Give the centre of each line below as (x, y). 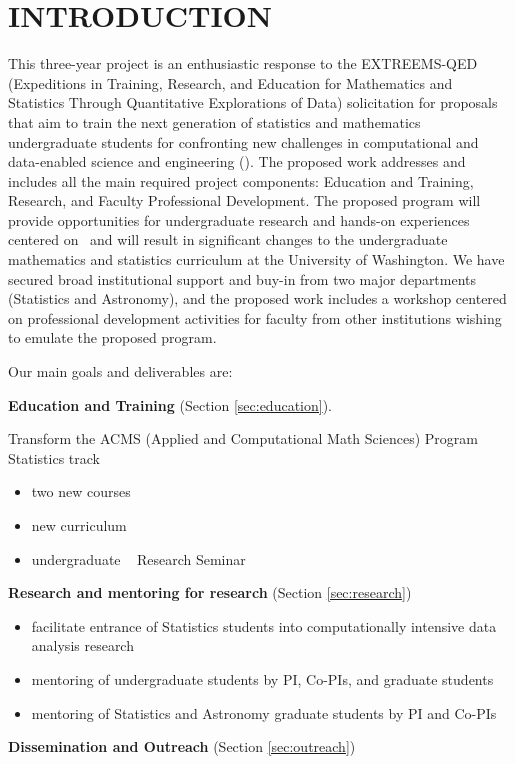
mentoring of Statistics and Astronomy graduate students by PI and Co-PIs (264, 712)
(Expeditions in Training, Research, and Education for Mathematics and (230, 82)
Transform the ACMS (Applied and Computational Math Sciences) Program (243, 438)
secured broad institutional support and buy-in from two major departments (242, 278)
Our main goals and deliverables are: (120, 371)
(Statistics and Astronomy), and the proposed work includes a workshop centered (257, 298)
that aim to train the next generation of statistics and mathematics (214, 121)
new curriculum (79, 525)
